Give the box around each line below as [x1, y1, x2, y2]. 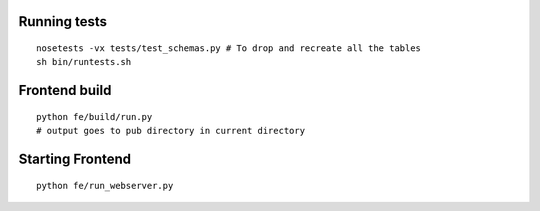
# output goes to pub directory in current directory [36, 125, 305, 137]
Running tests [18, 13, 108, 30]
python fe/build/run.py [36, 111, 153, 122]
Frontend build [18, 82, 112, 99]
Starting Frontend [18, 151, 132, 168]
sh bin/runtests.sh [36, 56, 132, 68]
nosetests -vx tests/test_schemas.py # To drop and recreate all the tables [36, 43, 422, 54]
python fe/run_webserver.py [36, 180, 174, 191]
